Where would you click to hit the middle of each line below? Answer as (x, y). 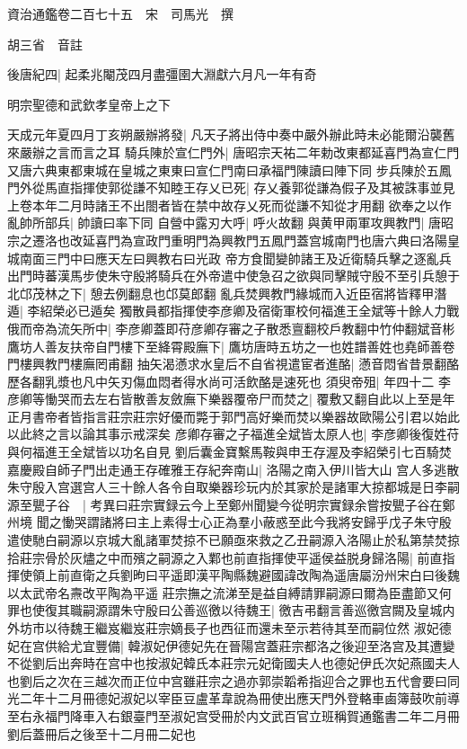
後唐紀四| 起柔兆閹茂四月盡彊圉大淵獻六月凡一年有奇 (162, 74)
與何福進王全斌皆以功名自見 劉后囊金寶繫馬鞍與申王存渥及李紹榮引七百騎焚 (229, 452)
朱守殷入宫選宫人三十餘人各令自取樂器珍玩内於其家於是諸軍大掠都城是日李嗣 (233, 487)
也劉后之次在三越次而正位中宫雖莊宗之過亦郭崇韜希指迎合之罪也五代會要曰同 (233, 680)
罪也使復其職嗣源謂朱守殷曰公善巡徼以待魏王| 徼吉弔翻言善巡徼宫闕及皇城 (225, 610)
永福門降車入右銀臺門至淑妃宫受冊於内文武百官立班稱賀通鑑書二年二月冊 (246, 715)
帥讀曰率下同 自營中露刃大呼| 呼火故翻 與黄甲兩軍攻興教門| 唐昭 (266, 223)
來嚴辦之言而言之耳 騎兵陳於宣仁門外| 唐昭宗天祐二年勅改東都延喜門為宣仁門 (233, 152)
